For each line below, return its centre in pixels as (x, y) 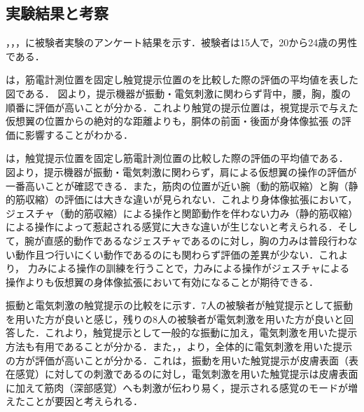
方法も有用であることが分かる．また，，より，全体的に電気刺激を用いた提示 (179, 346)
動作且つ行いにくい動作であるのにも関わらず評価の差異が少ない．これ (177, 254)
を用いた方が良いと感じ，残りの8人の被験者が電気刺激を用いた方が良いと (175, 318)
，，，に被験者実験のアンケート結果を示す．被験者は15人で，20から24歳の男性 (182, 42)
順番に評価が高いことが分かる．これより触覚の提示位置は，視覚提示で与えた (182, 107)
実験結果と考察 (57, 13)
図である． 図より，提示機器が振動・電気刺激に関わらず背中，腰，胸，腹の (178, 93)
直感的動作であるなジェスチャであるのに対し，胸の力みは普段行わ (196, 240)
